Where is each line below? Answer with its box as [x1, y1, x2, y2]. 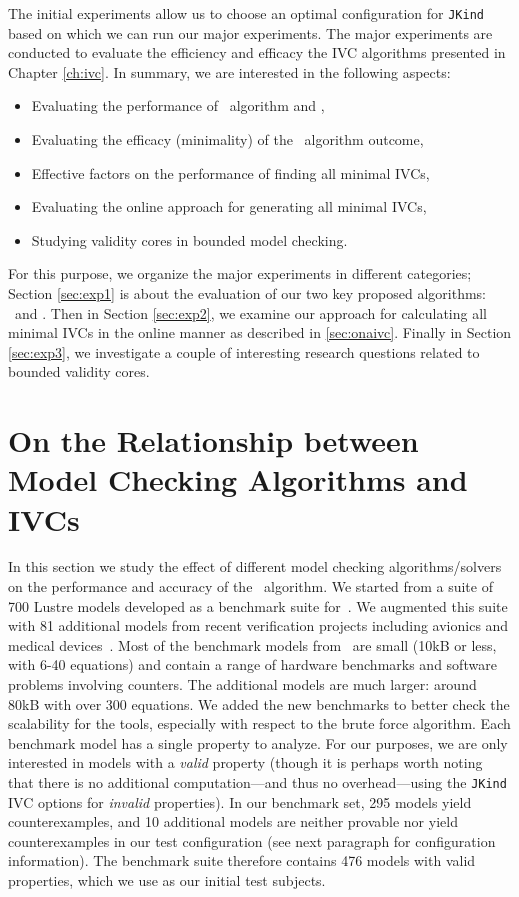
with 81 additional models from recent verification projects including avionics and [8, 615, 509, 636]
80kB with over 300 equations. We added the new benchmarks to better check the [8, 693, 510, 714]
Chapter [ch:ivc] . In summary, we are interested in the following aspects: [8, 61, 451, 82]
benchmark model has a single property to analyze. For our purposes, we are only [8, 732, 508, 753]
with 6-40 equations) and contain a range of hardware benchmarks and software [8, 654, 497, 675]
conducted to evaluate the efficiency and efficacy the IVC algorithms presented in [8, 42, 506, 63]
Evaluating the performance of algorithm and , [31, 95, 325, 116]
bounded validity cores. [8, 361, 150, 382]
